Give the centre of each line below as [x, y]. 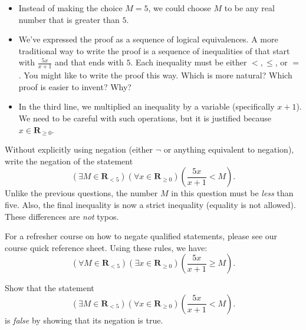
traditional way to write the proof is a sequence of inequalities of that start [154, 50]
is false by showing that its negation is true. [84, 320]
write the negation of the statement [69, 161]
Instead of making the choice [70, 8]
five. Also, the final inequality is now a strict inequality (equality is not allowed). [150, 204]
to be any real [249, 8]
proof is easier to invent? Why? [75, 86]
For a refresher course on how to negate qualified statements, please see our [141, 236]
